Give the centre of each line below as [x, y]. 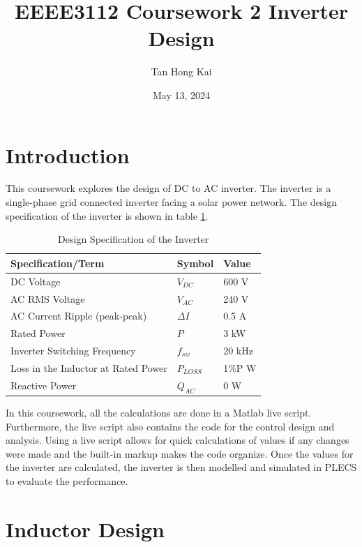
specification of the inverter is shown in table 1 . [107, 215]
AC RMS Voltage [48, 298]
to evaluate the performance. [67, 480]
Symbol [195, 263]
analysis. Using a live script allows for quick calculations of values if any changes [178, 440]
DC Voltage [36, 281]
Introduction [68, 155]
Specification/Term [58, 263]
